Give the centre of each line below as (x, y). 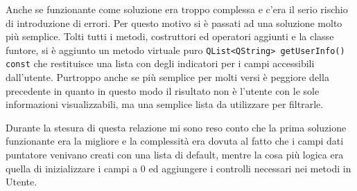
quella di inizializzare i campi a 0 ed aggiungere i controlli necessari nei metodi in (178, 168)
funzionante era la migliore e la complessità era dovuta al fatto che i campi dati (175, 141)
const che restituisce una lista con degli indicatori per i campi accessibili (160, 63)
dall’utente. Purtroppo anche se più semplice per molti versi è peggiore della (167, 77)
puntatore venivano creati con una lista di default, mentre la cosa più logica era (175, 155)
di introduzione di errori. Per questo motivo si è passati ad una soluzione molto (174, 22)
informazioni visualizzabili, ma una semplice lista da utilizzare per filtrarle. (165, 104)
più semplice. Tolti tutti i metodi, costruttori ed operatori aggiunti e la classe (170, 36)
